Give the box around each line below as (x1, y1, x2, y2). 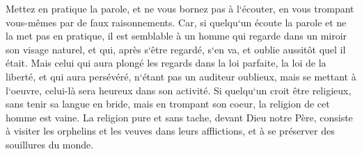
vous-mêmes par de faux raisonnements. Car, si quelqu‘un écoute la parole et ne (6, 15, 347, 29)
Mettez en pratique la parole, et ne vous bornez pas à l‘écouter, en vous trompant (6, 1, 354, 15)
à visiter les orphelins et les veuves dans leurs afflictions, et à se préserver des (6, 123, 335, 138)
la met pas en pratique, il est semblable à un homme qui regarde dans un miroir (6, 28, 347, 43)
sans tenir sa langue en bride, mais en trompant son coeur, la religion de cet (6, 96, 330, 111)
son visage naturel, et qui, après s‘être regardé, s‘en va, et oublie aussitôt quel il (6, 42, 346, 56)
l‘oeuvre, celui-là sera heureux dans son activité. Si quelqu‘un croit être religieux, (6, 83, 352, 97)
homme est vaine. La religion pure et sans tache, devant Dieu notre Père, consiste (6, 110, 353, 124)
